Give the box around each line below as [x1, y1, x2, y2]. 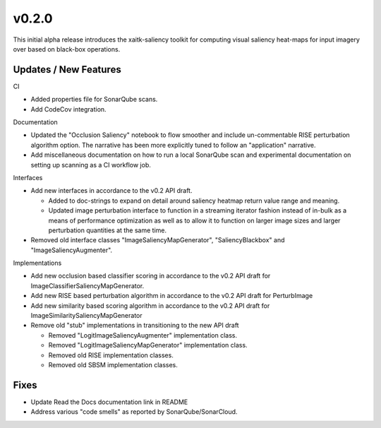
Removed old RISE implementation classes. [48, 350, 174, 359]
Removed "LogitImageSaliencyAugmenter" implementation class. [48, 331, 238, 339]
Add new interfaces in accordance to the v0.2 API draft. [30, 186, 193, 195]
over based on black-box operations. [13, 44, 121, 53]
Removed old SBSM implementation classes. [48, 361, 178, 369]
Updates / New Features [13, 64, 121, 76]
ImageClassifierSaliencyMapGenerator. [30, 281, 145, 290]
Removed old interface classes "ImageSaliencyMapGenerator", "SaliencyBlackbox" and [30, 236, 285, 244]
